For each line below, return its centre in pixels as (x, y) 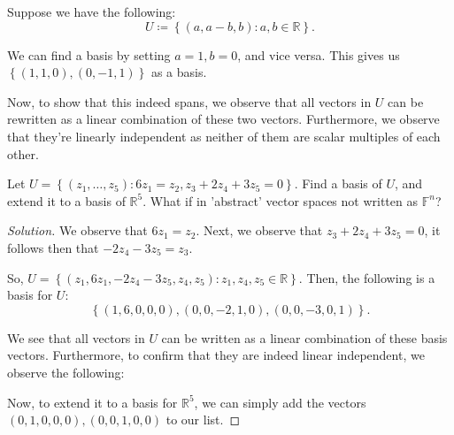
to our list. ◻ (203, 420)
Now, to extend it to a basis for (92, 402)
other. (23, 153)
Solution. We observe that (77, 230)
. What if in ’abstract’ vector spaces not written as (280, 200)
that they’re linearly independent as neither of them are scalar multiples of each (224, 136)
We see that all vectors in (76, 337)
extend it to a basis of (66, 200)
